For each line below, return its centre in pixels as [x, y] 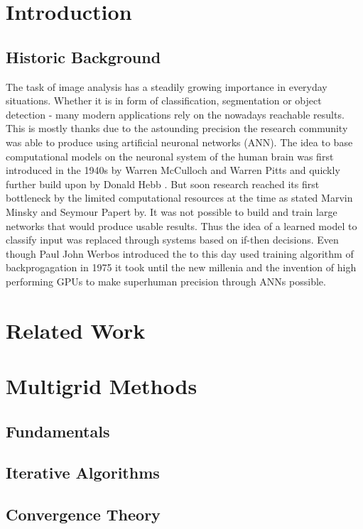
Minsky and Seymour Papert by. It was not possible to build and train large [172, 211]
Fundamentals [58, 431]
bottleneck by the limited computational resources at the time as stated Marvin [179, 198]
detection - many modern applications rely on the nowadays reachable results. [175, 114]
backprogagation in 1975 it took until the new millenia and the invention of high [181, 267]
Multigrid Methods [102, 386]
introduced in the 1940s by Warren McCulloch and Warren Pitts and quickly [173, 170]
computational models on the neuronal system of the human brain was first [170, 156]
